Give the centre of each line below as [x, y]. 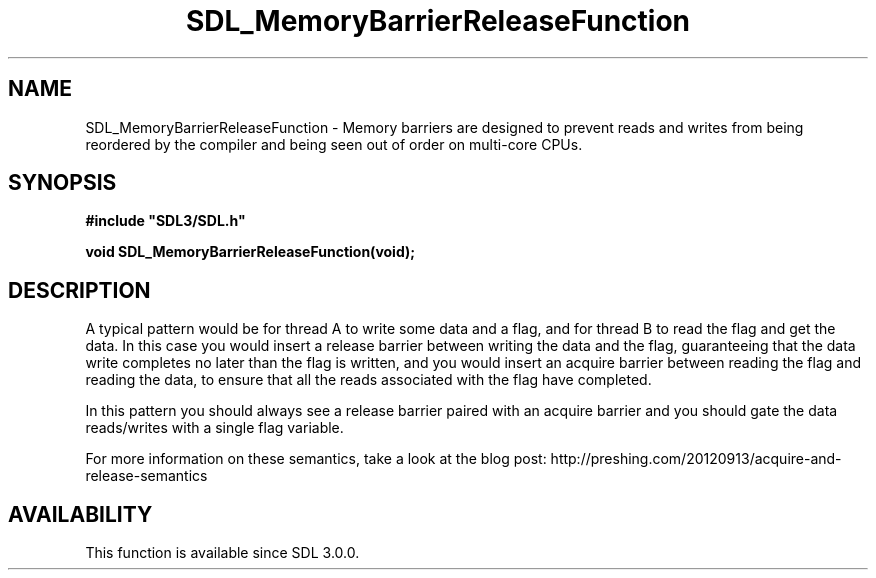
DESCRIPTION [79, 290]
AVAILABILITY [80, 514]
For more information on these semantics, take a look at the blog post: [316, 459]
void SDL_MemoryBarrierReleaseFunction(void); [250, 252]
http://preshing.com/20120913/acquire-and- [696, 459]
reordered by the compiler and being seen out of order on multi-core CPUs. [334, 144]
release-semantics [146, 476]
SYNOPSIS [62, 183]
